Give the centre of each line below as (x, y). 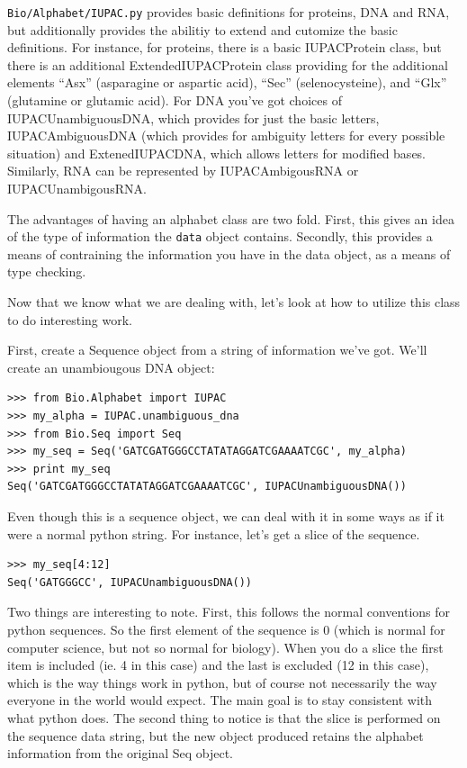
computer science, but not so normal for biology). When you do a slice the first (225, 647)
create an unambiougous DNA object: (111, 367)
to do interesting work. (70, 319)
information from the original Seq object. (120, 753)
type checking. (47, 271)
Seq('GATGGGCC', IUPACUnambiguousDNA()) (130, 582)
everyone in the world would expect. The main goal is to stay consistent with (220, 700)
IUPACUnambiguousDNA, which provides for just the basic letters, (193, 117)
